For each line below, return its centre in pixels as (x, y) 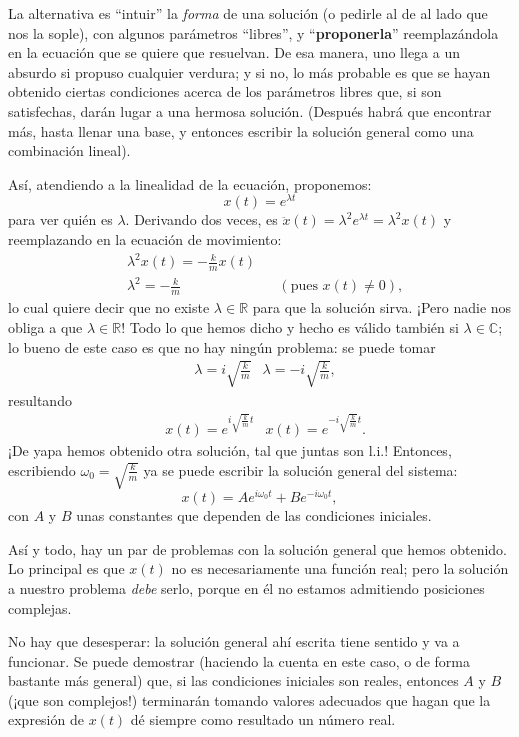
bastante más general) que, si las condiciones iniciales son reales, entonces (233, 680)
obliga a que (45, 326)
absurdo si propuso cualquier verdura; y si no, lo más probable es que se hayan (249, 71)
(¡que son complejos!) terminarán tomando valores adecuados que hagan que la (249, 699)
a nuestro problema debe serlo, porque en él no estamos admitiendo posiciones (246, 587)
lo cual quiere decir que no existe (109, 307)
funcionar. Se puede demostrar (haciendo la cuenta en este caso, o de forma (239, 660)
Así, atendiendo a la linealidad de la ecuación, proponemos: (190, 183)
